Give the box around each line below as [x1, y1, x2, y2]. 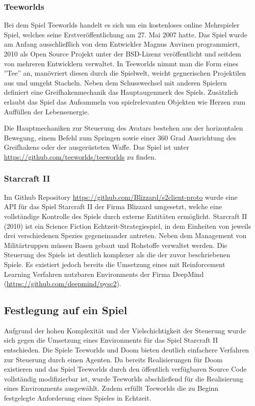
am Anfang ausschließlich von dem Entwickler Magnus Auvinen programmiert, [4, 39, 240, 49]
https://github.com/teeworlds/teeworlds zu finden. [4, 151, 156, 162]
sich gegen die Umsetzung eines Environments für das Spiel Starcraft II [4, 335, 218, 345]
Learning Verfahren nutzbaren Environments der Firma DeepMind [4, 269, 204, 279]
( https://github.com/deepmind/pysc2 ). [4, 278, 121, 289]
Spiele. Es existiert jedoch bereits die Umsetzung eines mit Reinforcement [4, 259, 226, 269]
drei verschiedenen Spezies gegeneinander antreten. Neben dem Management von [4, 230, 247, 241]
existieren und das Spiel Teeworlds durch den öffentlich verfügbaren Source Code [4, 364, 247, 374]
